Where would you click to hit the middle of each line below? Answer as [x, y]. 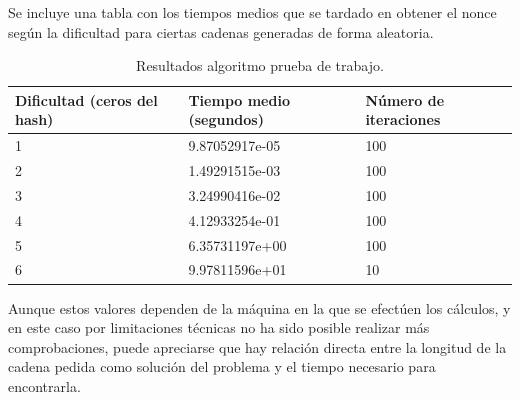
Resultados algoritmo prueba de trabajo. [260, 65]
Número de [405, 99]
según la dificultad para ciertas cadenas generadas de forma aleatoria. [221, 31]
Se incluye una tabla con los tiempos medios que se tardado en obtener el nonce [252, 12]
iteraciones [403, 119]
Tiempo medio [239, 99]
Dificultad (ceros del [86, 99]
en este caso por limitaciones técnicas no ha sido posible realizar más [219, 327]
